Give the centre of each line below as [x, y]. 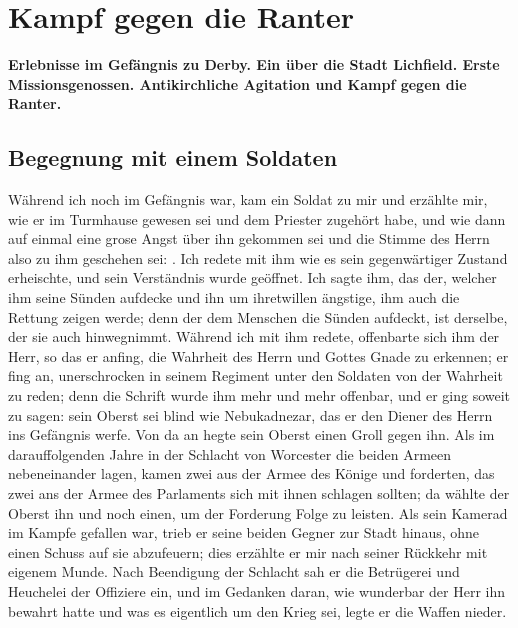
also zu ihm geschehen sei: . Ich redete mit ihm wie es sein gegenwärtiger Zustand [258, 257]
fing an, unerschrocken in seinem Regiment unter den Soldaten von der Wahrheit [255, 375]
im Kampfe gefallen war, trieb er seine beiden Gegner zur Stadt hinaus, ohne [244, 532]
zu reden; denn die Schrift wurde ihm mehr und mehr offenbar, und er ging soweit [259, 395]
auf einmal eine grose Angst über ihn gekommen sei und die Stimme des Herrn [249, 238]
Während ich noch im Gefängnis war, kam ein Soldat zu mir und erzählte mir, [248, 199]
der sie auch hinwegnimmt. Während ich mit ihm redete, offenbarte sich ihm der [254, 336]
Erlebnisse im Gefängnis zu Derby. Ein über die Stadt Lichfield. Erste [254, 64]
